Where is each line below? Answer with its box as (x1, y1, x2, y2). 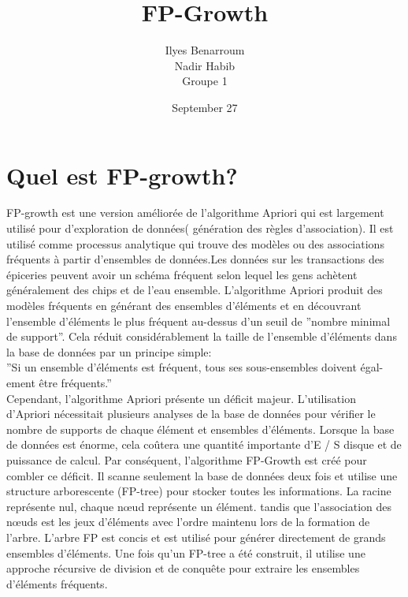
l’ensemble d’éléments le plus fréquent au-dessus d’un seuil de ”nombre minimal (6, 312, 391, 329)
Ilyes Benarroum (165, 42, 245, 58)
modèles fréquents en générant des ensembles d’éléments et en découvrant (6, 297, 362, 313)
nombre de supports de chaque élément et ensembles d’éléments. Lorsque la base (6, 420, 395, 437)
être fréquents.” (39, 374, 112, 390)
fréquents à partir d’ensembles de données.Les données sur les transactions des (6, 251, 384, 267)
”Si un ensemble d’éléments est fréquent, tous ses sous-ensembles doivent (6, 359, 357, 375)
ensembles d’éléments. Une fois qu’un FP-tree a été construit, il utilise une (6, 544, 365, 561)
